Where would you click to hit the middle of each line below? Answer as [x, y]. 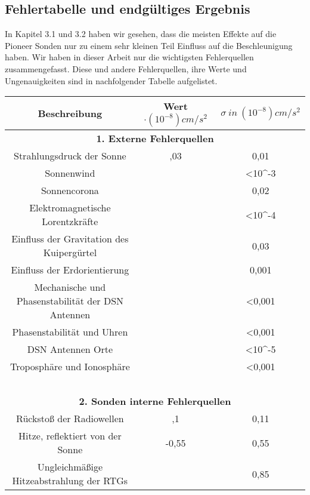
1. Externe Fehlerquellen [155, 139]
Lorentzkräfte [70, 222]
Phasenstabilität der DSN [70, 301]
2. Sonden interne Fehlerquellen [155, 401]
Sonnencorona [70, 190]
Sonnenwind [70, 173]
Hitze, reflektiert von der [70, 436]
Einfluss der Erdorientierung [70, 270]
